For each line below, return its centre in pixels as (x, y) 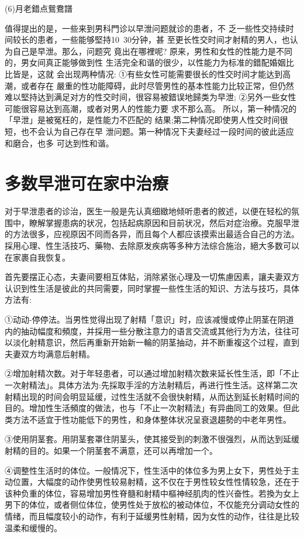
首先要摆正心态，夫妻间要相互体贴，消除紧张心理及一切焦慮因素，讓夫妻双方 (152, 277)
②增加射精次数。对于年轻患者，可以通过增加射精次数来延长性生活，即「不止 (152, 373)
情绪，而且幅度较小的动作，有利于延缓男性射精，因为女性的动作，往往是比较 (152, 516)
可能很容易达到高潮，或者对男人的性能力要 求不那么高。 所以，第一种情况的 (151, 108)
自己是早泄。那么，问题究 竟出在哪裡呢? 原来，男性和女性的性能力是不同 (152, 51)
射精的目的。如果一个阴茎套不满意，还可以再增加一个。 (111, 450)
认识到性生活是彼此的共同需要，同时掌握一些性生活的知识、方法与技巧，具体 (152, 288)
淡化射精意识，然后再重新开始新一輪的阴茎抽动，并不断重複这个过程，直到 (156, 342)
